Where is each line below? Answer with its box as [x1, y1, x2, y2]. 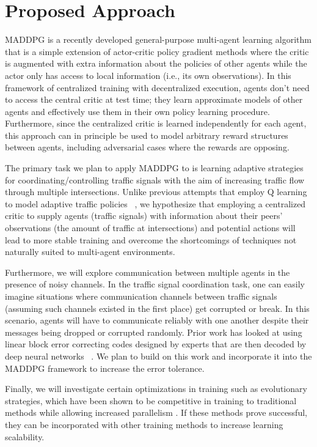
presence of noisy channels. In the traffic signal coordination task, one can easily [5, 278, 305, 290]
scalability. [5, 430, 45, 443]
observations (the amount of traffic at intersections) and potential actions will [5, 221, 296, 234]
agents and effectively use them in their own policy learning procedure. [5, 105, 270, 117]
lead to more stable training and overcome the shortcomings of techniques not [5, 233, 297, 246]
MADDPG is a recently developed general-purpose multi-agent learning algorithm [5, 33, 312, 46]
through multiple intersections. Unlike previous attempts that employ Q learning [5, 185, 307, 198]
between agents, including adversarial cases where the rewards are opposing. [5, 141, 290, 153]
